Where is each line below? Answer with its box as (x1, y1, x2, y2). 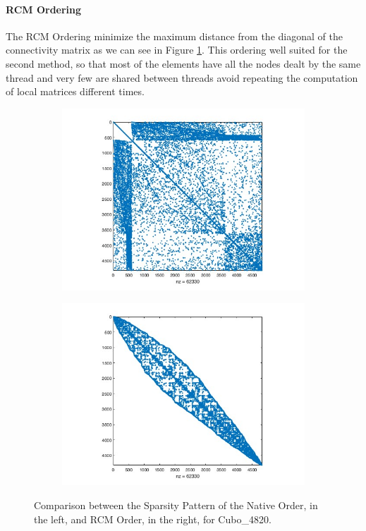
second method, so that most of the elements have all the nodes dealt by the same (6, 56, 361, 71)
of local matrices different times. (6, 84, 145, 99)
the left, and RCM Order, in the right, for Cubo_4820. (34, 511, 272, 526)
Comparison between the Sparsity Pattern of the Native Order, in (34, 497, 318, 512)
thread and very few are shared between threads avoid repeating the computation (6, 70, 358, 85)
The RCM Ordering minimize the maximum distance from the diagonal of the (6, 28, 343, 43)
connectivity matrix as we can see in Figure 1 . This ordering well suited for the (6, 42, 348, 57)
